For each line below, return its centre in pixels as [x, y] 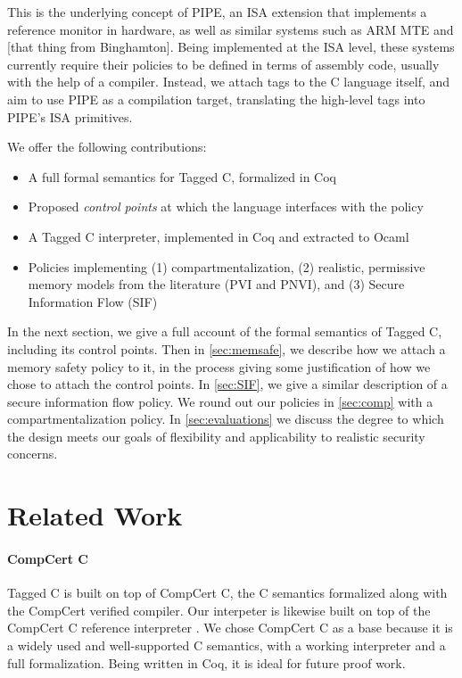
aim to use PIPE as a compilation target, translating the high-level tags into [216, 99]
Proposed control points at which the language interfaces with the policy [226, 207]
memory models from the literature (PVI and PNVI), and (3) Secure [216, 284]
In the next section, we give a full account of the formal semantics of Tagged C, [225, 331]
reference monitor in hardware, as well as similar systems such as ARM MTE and [231, 29]
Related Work [95, 515]
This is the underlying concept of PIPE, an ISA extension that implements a [217, 12]
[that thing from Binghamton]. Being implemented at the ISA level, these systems [231, 47]
